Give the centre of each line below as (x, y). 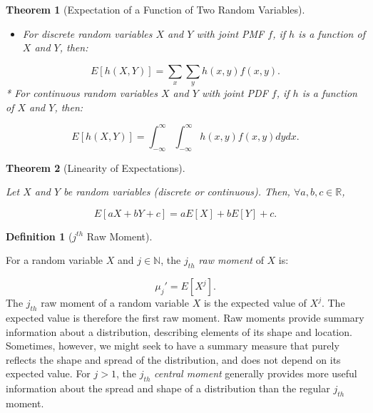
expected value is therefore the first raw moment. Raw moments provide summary (185, 318)
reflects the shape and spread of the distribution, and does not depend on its (173, 359)
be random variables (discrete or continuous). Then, (177, 192)
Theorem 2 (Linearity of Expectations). (96, 167)
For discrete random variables (87, 33)
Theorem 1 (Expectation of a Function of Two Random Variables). (155, 9)
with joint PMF (230, 33)
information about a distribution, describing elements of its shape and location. (179, 331)
